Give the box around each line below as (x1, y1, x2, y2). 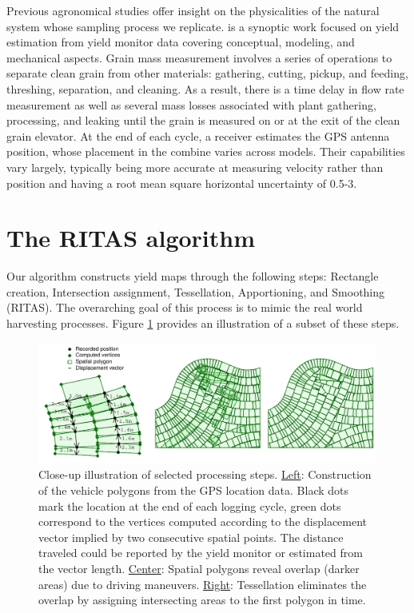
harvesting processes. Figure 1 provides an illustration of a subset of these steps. (6, 315, 400, 332)
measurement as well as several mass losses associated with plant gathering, (6, 96, 376, 113)
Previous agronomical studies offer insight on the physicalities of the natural (6, 2, 380, 18)
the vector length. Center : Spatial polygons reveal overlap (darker (38, 559, 360, 576)
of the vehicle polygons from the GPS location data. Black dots (38, 481, 349, 498)
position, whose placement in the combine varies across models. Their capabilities (6, 143, 405, 160)
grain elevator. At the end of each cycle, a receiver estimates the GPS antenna (6, 127, 390, 144)
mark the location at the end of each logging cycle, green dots (38, 497, 341, 514)
